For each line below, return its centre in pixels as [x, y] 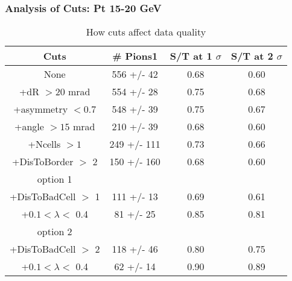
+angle [29, 127]
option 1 [55, 179]
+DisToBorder [43, 162]
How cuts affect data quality [146, 32]
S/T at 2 [252, 56]
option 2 [55, 232]
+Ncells [44, 144]
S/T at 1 [191, 56]
